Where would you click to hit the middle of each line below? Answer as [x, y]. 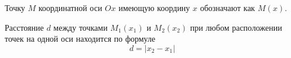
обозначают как [227, 8]
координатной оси [70, 8]
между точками [81, 27]
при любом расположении [236, 27]
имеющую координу [154, 8]
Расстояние [24, 27]
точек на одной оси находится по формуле [80, 39]
